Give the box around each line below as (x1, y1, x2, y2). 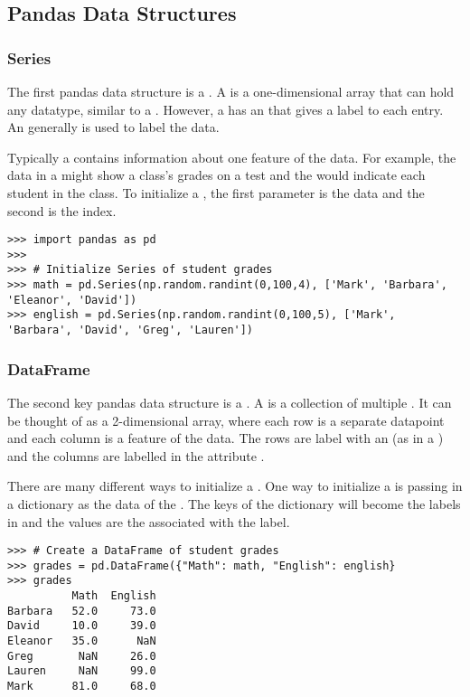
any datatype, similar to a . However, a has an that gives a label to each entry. (7, 99, 444, 118)
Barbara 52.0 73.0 (7, 604, 156, 617)
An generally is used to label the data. (7, 118, 220, 137)
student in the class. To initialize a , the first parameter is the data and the (7, 183, 425, 202)
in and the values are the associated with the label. (7, 512, 290, 531)
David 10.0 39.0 (7, 619, 156, 633)
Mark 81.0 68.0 (7, 680, 156, 693)
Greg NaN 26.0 (7, 649, 156, 663)
